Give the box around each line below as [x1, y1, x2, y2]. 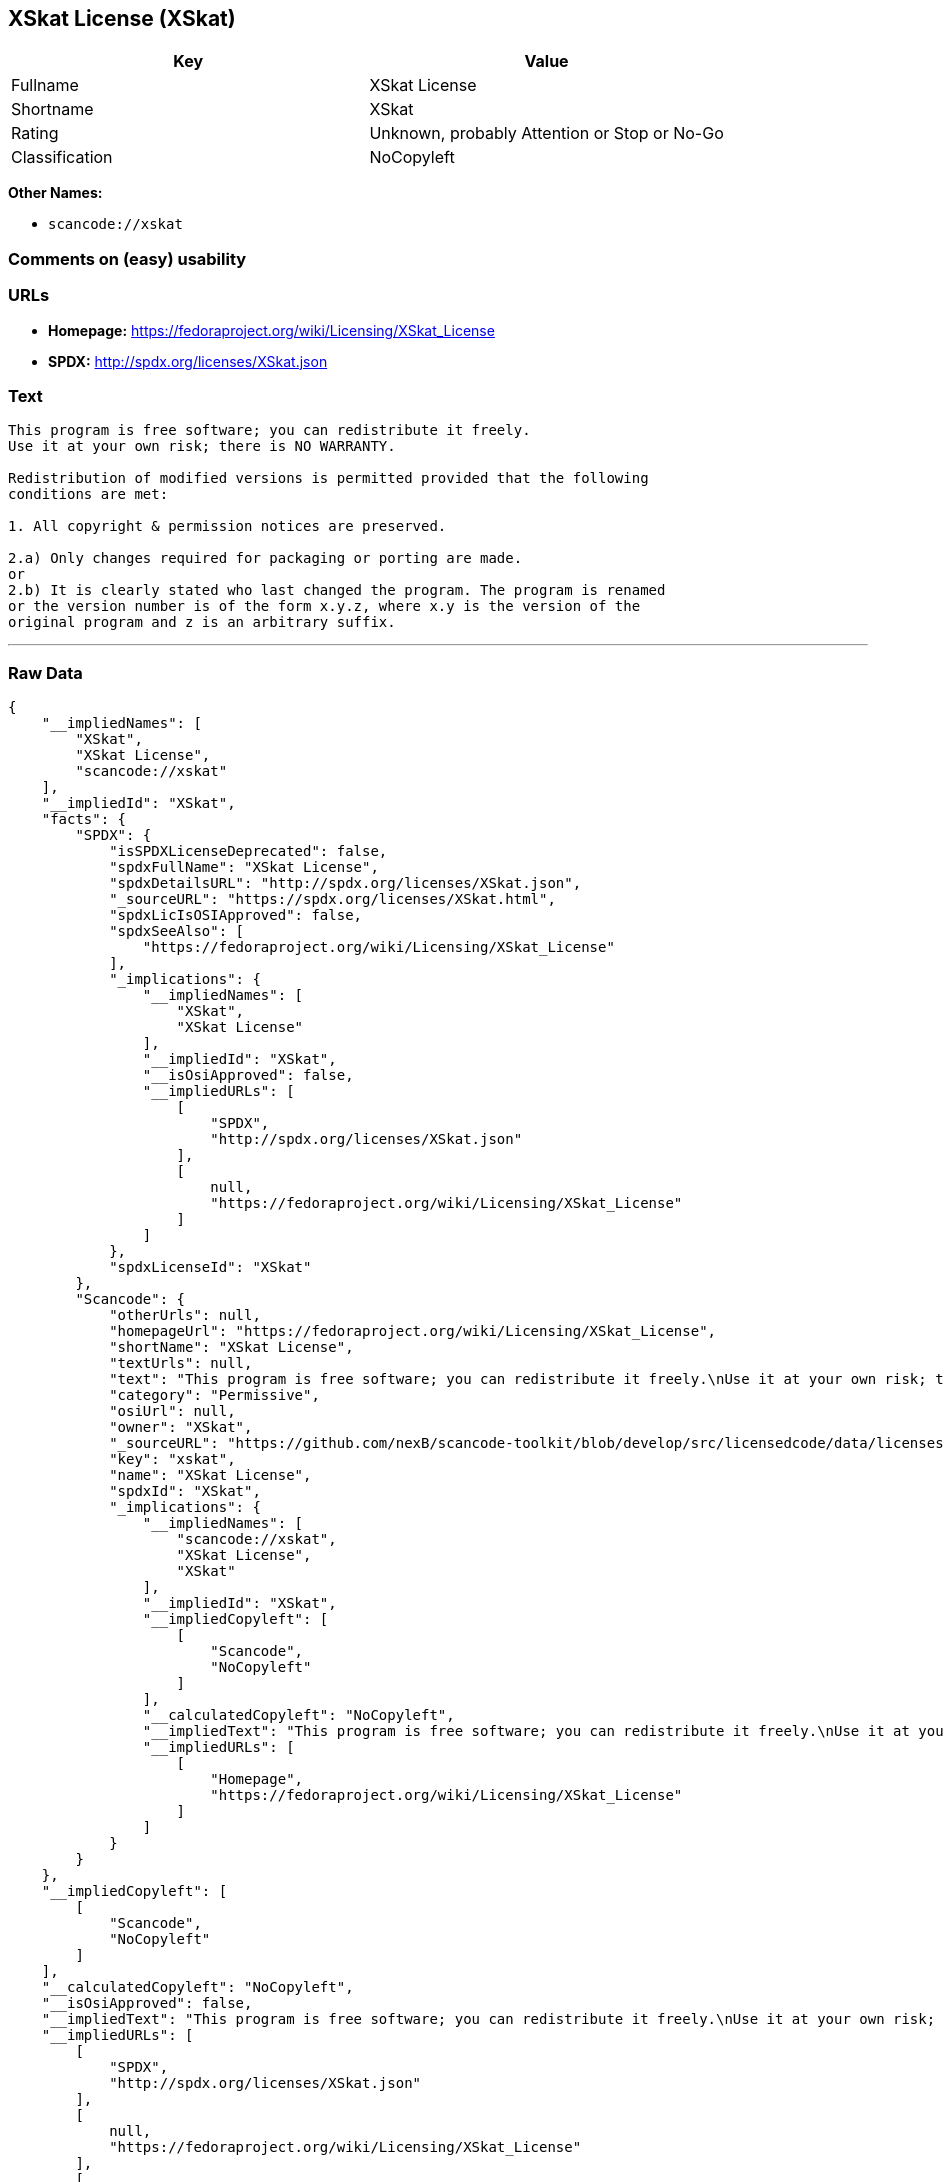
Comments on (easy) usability [8, 248, 247, 269]
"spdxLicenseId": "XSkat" [109, 1259, 312, 1276]
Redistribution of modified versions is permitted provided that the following [8, 470, 649, 487]
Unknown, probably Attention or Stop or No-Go [369, 123, 724, 144]
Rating [11, 123, 59, 144]
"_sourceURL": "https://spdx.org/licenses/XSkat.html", [109, 891, 556, 908]
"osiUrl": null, [109, 1403, 236, 1420]
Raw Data [8, 662, 83, 683]
